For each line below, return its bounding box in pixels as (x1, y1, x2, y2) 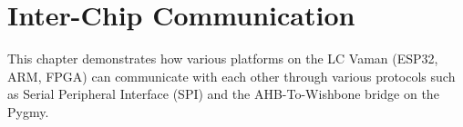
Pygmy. (7, 102, 49, 121)
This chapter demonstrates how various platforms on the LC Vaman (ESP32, (7, 49, 438, 68)
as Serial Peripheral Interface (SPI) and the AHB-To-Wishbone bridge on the (7, 84, 439, 103)
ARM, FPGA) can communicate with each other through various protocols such (7, 66, 456, 85)
